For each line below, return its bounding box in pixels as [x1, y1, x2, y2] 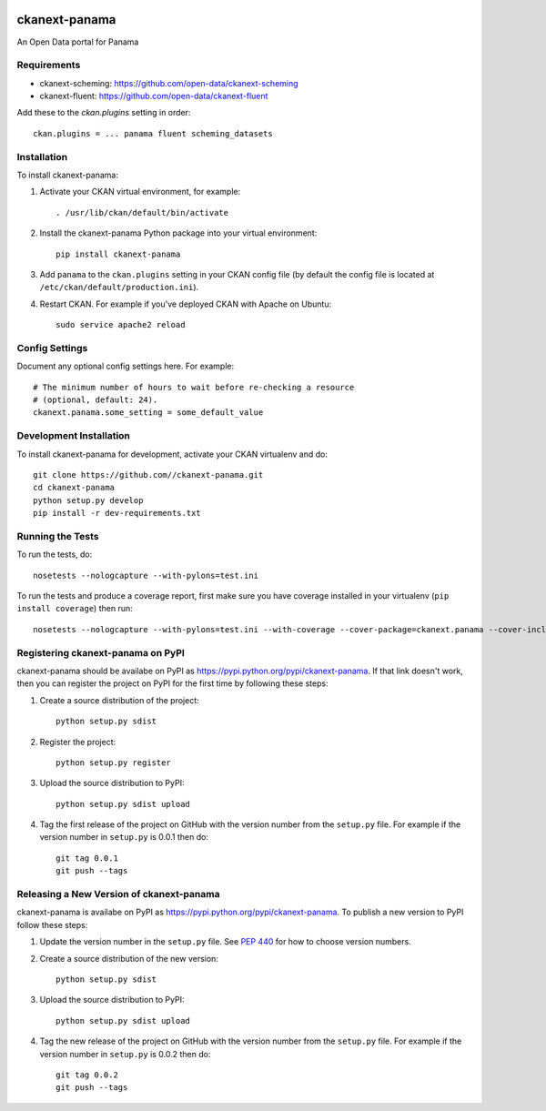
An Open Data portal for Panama [16, 36, 139, 47]
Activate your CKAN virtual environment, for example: [39, 187, 241, 197]
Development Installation [16, 429, 131, 442]
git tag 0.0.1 [56, 853, 118, 864]
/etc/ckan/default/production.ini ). [39, 282, 199, 293]
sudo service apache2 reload [56, 319, 186, 330]
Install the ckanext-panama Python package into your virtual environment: [39, 227, 318, 238]
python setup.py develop [33, 495, 144, 505]
